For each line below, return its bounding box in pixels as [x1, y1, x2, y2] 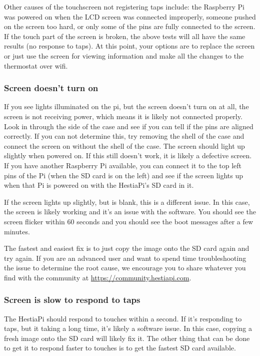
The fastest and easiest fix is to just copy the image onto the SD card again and [4, 243, 249, 253]
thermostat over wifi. [4, 60, 68, 71]
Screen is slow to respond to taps [4, 293, 140, 306]
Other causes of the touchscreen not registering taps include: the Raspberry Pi [4, 2, 244, 12]
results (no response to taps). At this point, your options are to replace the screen [4, 41, 255, 51]
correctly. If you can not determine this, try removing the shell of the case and [4, 131, 244, 141]
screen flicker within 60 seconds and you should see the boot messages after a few [4, 216, 253, 226]
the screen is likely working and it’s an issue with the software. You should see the [4, 206, 256, 217]
